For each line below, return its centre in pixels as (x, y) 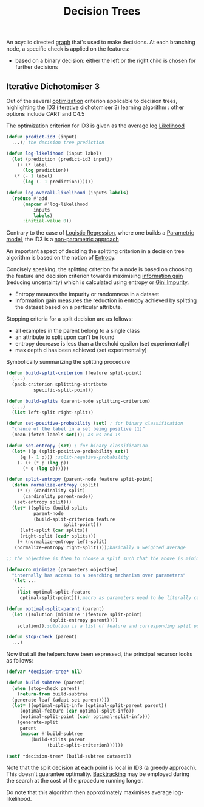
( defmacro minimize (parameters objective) (62, 569)
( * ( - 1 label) (33, 176)
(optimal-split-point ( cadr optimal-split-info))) (85, 717)
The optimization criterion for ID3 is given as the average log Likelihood (96, 126)
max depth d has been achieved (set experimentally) (81, 350)
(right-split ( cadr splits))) (58, 536)
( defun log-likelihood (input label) (54, 154)
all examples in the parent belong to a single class (77, 331)
